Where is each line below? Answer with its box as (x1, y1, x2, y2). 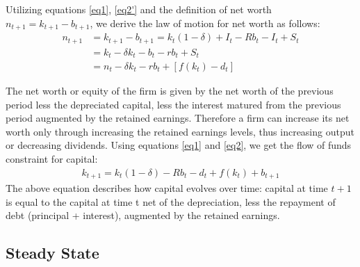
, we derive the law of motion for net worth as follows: (90, 15, 320, 30)
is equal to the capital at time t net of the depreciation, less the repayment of (6, 194, 336, 209)
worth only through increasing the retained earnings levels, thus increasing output (6, 124, 354, 138)
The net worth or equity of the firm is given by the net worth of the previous (6, 83, 334, 98)
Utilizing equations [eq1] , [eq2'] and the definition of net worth (6, 2, 272, 16)
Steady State (6, 242, 99, 264)
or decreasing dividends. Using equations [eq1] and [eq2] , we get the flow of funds (6, 138, 352, 152)
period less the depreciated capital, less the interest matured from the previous (6, 97, 341, 111)
